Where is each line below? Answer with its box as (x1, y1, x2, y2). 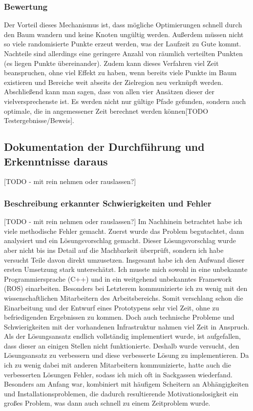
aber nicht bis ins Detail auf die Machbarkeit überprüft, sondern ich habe (4, 245, 224, 255)
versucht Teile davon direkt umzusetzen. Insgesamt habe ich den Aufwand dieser (4, 254, 245, 265)
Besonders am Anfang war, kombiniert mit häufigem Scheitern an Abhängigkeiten (4, 379, 249, 389)
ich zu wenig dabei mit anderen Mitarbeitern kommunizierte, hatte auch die (4, 360, 231, 370)
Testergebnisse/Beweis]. (4, 115, 75, 125)
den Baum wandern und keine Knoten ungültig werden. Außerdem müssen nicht (4, 29, 244, 39)
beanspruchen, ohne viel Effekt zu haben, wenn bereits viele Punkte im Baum (4, 67, 237, 78)
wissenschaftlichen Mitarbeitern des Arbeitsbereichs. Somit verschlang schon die (4, 292, 243, 303)
